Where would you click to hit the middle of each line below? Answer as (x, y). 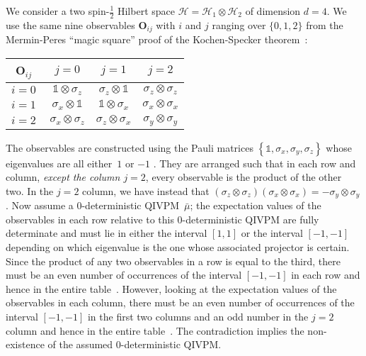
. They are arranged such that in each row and (255, 163)
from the (325, 24)
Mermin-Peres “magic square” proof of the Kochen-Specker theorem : (157, 39)
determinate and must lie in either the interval (107, 233)
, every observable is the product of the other (244, 177)
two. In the (30, 190)
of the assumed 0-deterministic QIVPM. (135, 344)
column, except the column (63, 177)
